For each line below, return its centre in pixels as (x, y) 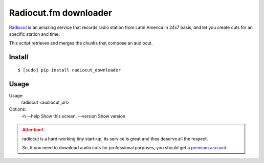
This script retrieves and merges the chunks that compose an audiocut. (81, 43)
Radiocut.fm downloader (61, 13)
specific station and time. (34, 34)
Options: (18, 109)
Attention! (33, 130)
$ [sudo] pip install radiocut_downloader (69, 70)
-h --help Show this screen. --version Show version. (74, 116)
